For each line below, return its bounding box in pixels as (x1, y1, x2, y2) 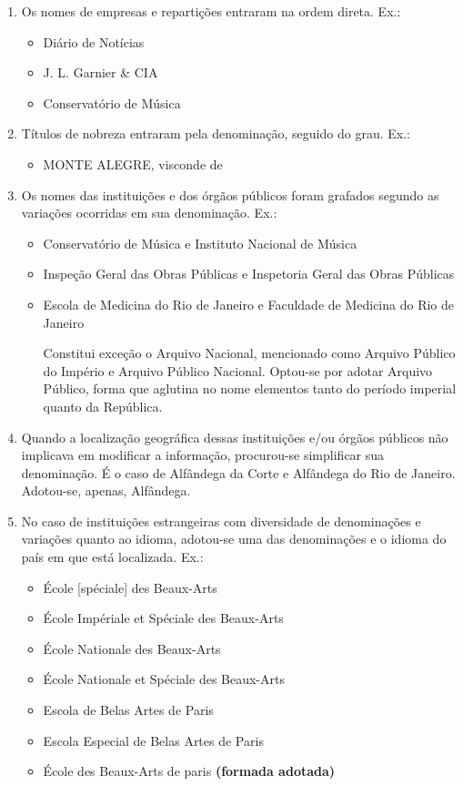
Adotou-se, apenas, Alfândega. (21, 481, 191, 500)
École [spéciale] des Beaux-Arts (43, 577, 217, 597)
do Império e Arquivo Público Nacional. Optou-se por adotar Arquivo (43, 361, 433, 380)
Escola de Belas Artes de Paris (43, 700, 214, 720)
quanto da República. (43, 396, 163, 415)
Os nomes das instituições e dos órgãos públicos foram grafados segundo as (21, 185, 439, 204)
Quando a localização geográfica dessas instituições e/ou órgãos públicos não (21, 427, 448, 446)
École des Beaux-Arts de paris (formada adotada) (43, 761, 336, 781)
